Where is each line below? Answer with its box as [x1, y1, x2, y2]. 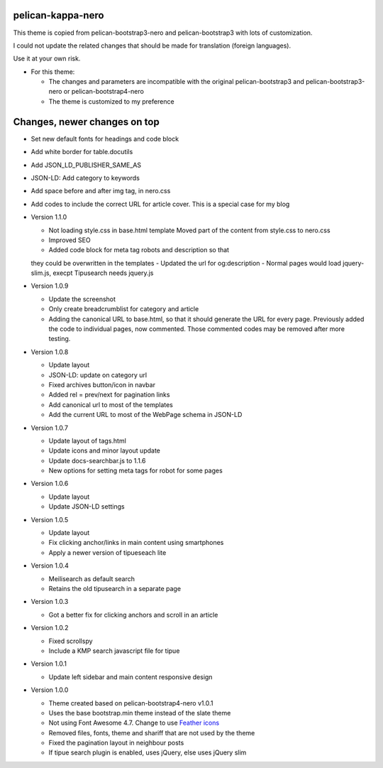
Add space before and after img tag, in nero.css [30, 187, 171, 195]
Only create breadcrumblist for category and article [48, 305, 199, 313]
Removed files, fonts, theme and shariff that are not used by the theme [48, 728, 255, 737]
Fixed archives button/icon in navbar [48, 380, 156, 389]
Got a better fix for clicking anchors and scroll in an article [48, 610, 218, 619]
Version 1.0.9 [30, 281, 69, 291]
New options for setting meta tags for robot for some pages [48, 466, 223, 475]
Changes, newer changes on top [13, 116, 160, 128]
